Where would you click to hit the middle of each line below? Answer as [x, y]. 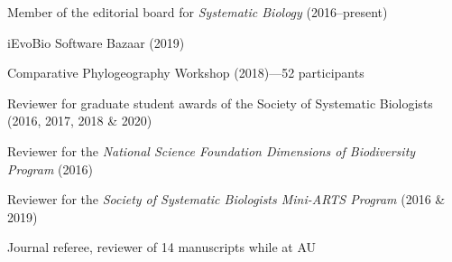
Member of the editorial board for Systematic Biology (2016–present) [198, 12]
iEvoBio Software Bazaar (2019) [96, 42]
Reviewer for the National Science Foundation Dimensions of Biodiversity [212, 150]
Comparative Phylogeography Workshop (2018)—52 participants [186, 73]
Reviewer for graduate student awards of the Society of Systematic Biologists [220, 103]
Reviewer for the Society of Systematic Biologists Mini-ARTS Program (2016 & [226, 199]
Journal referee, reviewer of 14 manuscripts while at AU [162, 247]
